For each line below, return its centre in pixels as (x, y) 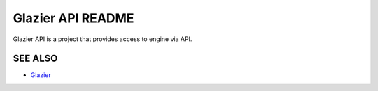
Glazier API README (73, 18)
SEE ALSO (35, 59)
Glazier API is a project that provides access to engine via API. (103, 39)
